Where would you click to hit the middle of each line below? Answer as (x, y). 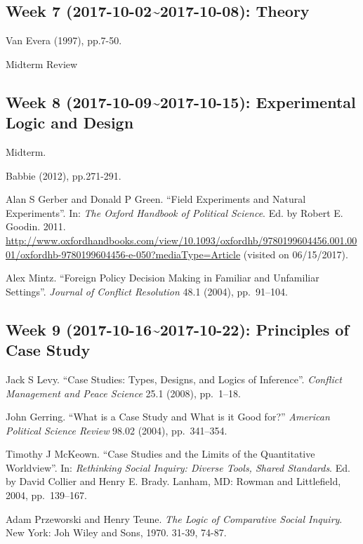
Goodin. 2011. (36, 226)
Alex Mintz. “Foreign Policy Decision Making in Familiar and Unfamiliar (163, 278)
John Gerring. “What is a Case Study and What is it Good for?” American (168, 417)
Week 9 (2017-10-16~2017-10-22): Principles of (177, 329)
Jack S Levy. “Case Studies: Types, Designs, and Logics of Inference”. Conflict (174, 379)
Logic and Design (70, 122)
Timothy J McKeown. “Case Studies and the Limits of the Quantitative (160, 454)
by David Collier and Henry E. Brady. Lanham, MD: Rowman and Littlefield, (173, 481)
